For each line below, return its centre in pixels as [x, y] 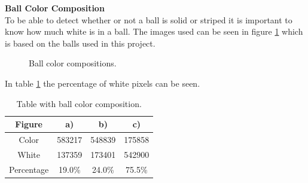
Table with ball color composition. [79, 103]
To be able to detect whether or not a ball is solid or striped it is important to [149, 19]
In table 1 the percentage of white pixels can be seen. [103, 83]
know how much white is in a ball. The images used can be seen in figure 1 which [154, 31]
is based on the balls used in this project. [80, 43]
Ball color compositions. [73, 63]
